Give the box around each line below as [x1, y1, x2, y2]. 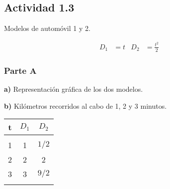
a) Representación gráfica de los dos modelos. [4, 83, 143, 94]
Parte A [4, 64, 37, 76]
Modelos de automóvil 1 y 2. [4, 23, 90, 33]
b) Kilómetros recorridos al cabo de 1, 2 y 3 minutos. [4, 100, 167, 111]
